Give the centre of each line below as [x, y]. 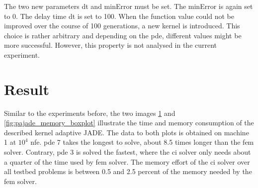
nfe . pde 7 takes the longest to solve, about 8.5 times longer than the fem [142, 142]
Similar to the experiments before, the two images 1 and [90, 113]
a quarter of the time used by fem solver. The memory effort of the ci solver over [127, 161]
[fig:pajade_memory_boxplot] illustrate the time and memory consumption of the [129, 123]
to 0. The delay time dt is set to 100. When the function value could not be [119, 16]
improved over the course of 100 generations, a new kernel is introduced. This [122, 26]
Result [27, 89]
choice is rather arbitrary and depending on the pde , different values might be [123, 35]
